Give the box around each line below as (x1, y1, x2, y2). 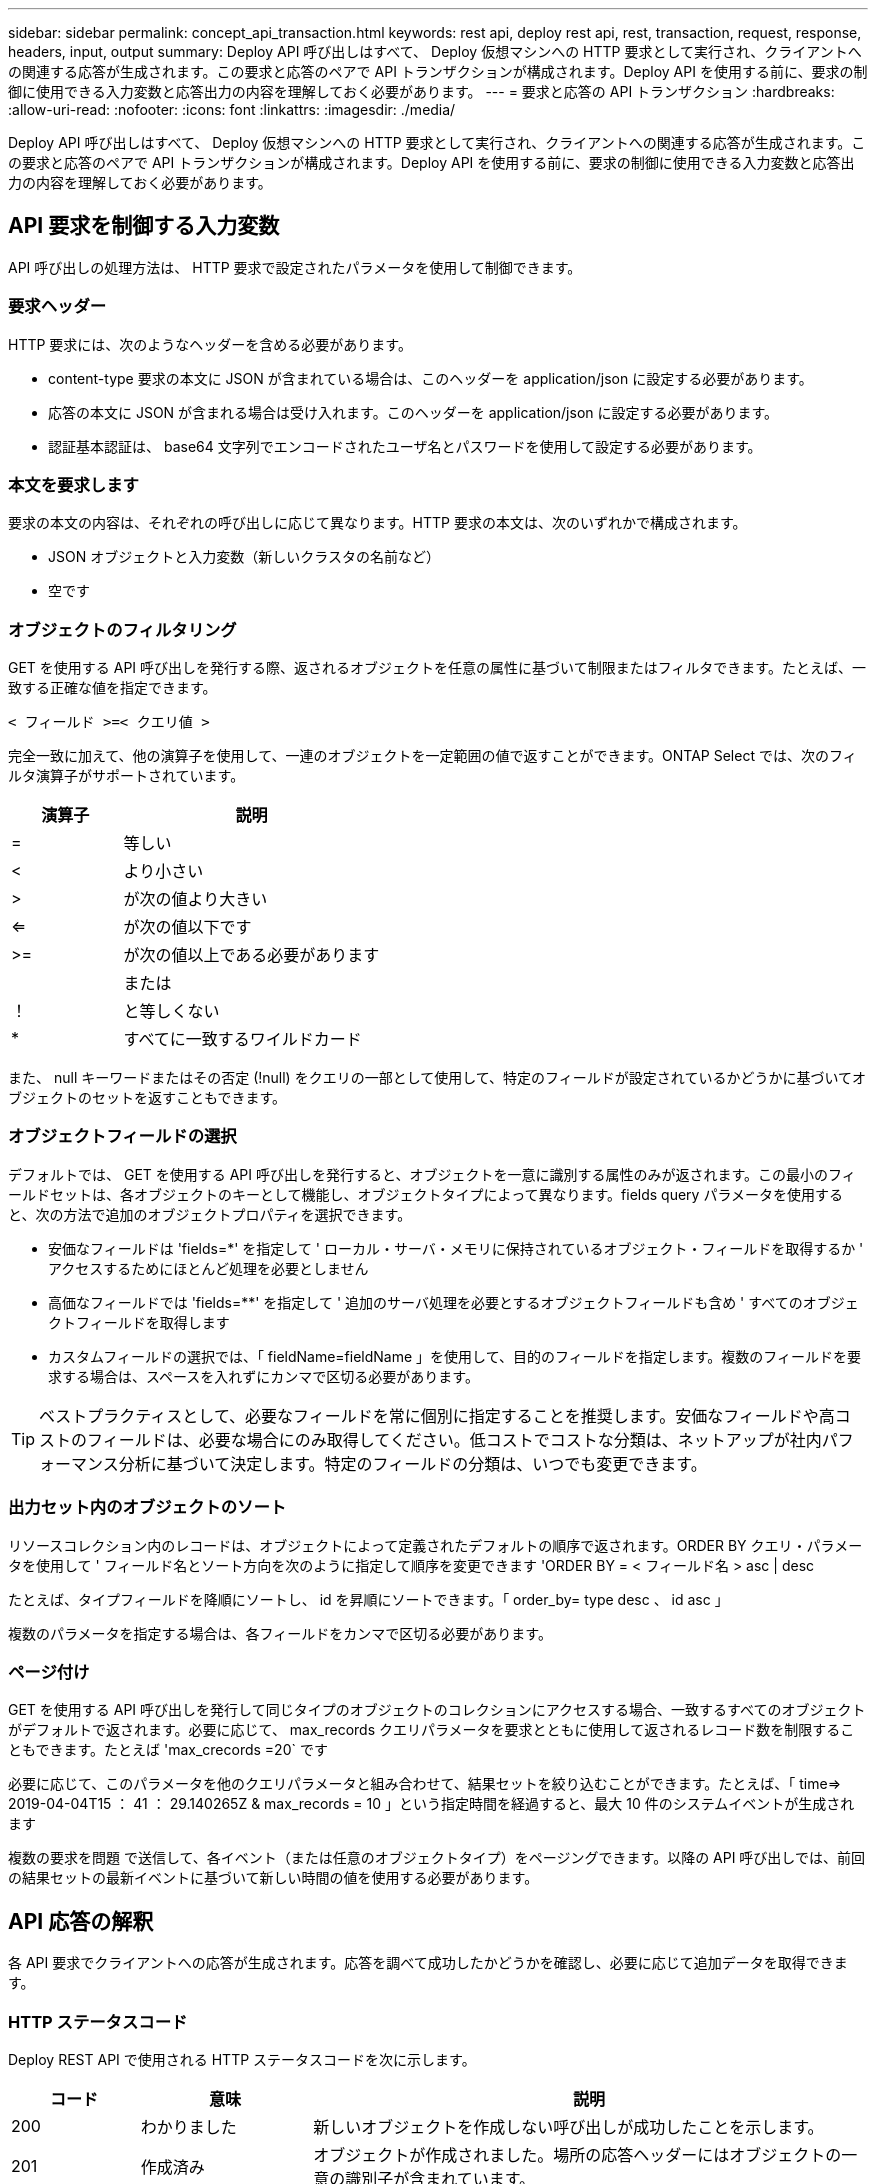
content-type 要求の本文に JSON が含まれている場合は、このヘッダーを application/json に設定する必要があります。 (48, 369, 813, 387)
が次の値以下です (123, 917, 252, 938)
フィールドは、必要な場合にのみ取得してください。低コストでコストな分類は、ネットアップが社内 (87, 1429, 822, 1450)
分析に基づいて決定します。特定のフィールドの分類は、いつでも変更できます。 (118, 1453, 707, 1474)
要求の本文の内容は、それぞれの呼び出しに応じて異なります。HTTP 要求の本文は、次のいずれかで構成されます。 (8, 514, 747, 532)
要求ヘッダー (8, 296, 107, 317)
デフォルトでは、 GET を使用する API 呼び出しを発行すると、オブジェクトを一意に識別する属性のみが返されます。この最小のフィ (8, 1165, 856, 1183)
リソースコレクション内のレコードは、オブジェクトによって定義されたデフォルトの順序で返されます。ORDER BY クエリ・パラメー (8, 1536, 863, 1554)
